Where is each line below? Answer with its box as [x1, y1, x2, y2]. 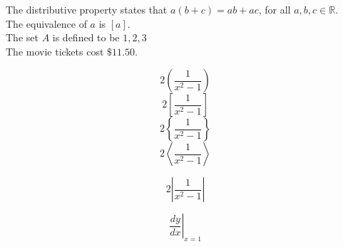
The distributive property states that [6, 2, 168, 16]
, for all [258, 2, 291, 16]
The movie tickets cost [6, 43, 104, 58]
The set [6, 30, 39, 45]
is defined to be [52, 30, 120, 45]
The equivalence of [6, 16, 87, 31]
